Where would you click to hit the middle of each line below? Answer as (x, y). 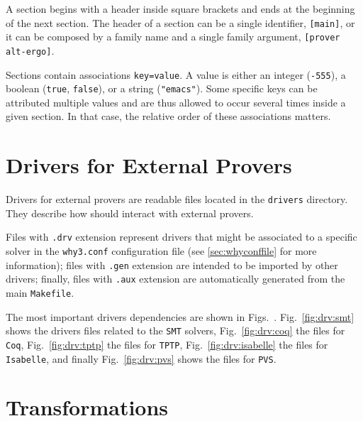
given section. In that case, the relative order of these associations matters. (168, 116)
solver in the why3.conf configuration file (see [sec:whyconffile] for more (161, 251)
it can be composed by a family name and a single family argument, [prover (173, 37)
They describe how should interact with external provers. (130, 213)
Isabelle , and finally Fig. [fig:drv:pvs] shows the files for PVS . (141, 358)
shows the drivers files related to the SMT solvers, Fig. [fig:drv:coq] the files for (175, 330)
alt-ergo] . (30, 50)
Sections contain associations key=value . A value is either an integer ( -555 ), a (176, 74)
